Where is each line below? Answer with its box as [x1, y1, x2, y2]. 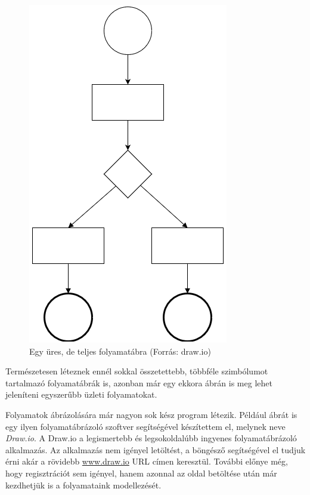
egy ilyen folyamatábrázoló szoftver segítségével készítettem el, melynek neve [5, 420, 286, 432]
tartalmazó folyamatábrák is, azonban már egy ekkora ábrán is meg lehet [5, 376, 272, 389]
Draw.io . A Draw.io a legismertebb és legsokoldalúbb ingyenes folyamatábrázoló [5, 432, 297, 444]
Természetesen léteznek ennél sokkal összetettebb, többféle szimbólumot [5, 365, 268, 377]
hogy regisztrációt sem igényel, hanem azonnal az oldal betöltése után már [5, 466, 277, 479]
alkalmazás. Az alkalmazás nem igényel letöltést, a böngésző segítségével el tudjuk [5, 443, 306, 456]
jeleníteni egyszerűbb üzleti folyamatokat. [5, 388, 157, 401]
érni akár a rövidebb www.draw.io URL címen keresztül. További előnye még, [5, 455, 288, 468]
